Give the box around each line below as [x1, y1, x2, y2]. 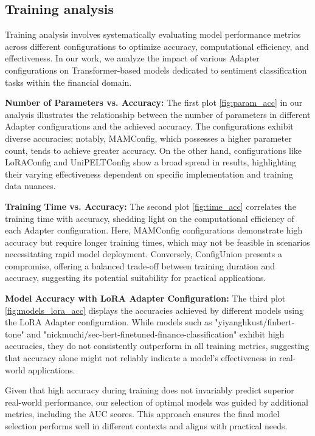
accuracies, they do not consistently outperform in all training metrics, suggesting [5, 339, 310, 352]
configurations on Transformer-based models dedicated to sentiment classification [5, 63, 307, 76]
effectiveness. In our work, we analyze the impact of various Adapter [5, 52, 260, 64]
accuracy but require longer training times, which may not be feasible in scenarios [5, 235, 310, 248]
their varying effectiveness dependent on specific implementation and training [5, 167, 293, 180]
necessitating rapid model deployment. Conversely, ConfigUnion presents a [5, 247, 282, 260]
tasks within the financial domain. [5, 75, 132, 88]
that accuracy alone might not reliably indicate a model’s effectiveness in [5, 351, 277, 364]
